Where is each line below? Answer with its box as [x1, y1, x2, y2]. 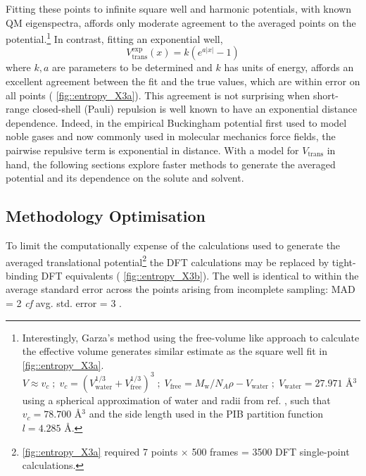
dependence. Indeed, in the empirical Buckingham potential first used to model [6, 115, 347, 130]
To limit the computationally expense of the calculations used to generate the [6, 237, 341, 252]
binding [6, 268, 38, 282]
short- [313, 87, 339, 102]
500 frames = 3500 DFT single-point [191, 444, 350, 458]
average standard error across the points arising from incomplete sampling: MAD [6, 282, 355, 296]
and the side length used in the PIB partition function [89, 406, 324, 421]
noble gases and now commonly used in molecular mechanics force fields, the [6, 129, 336, 144]
